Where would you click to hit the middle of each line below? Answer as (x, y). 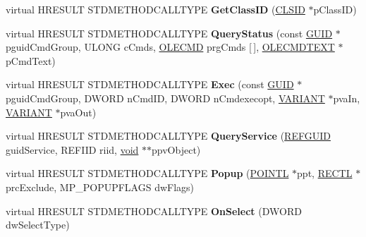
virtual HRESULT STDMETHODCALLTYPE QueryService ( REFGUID (168, 136)
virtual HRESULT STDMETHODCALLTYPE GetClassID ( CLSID (155, 9)
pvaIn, (347, 98)
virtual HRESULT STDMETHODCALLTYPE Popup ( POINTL (147, 173)
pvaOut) (78, 112)
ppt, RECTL (325, 173)
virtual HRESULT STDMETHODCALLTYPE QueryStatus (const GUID (169, 33)
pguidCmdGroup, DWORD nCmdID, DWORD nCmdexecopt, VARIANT (165, 98)
